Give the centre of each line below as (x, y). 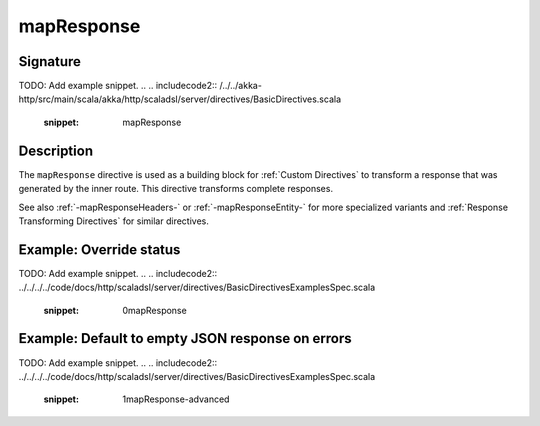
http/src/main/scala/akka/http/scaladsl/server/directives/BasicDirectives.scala (180, 99)
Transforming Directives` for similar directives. (113, 221)
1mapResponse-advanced (176, 399)
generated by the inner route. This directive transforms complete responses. (176, 189)
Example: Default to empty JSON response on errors (185, 338)
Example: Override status (99, 249)
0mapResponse (154, 310)
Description (56, 150)
